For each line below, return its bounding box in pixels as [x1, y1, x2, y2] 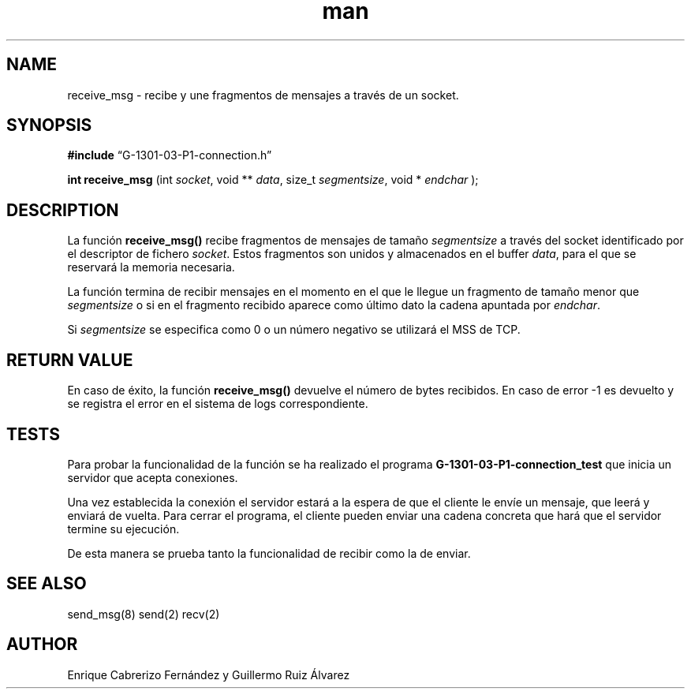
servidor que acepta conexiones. [67, 470, 238, 484]
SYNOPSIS [6, 115, 92, 136]
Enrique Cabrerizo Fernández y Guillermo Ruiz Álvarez [67, 667, 350, 682]
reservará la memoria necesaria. [67, 260, 235, 275]
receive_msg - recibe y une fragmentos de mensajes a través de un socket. [67, 88, 459, 102]
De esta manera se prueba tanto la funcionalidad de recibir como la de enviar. [67, 546, 471, 560]
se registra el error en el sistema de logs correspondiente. [67, 397, 368, 411]
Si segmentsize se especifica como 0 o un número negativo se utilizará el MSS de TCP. [67, 323, 521, 337]
